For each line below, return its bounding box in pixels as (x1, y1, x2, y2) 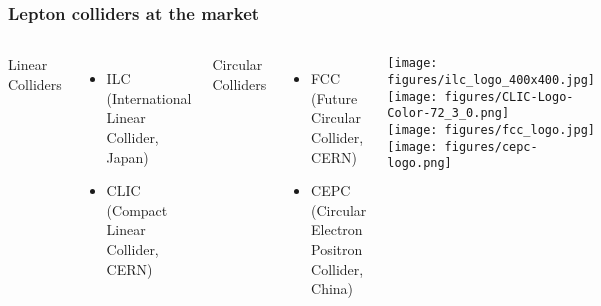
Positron (311, 238, 363, 259)
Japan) (106, 146, 149, 167)
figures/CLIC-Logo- (444, 89, 574, 104)
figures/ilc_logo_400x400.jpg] (387, 72, 595, 87)
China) (311, 278, 354, 299)
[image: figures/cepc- (387, 139, 538, 154)
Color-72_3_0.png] (387, 106, 510, 121)
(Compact (106, 199, 168, 220)
